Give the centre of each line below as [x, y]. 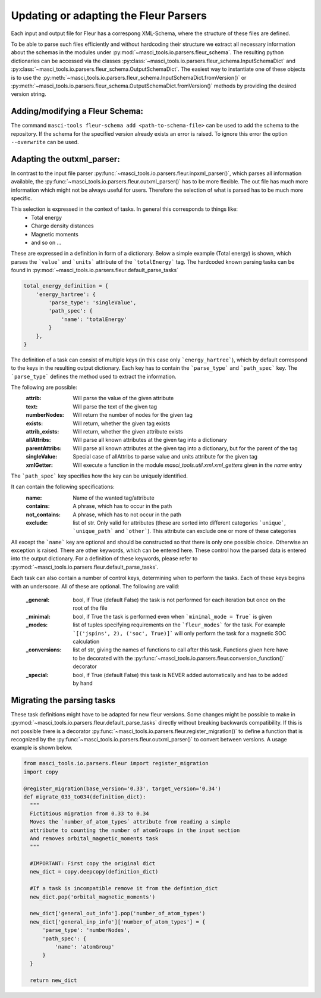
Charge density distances [63, 226]
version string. [29, 94]
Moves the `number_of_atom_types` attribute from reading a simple [130, 822]
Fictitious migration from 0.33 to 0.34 [89, 813]
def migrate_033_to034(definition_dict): [85, 797]
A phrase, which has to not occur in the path [127, 514]
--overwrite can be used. [45, 142]
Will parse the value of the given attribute [123, 398]
